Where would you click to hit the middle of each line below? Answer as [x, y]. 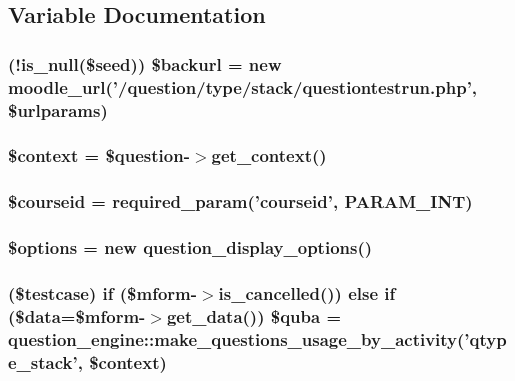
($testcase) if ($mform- [102, 292]
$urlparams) [58, 109]
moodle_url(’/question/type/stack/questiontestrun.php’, [243, 86]
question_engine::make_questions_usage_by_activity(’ [239, 338]
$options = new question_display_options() [190, 247]
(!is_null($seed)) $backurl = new [145, 63]
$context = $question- [99, 155]
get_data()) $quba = [254, 315]
